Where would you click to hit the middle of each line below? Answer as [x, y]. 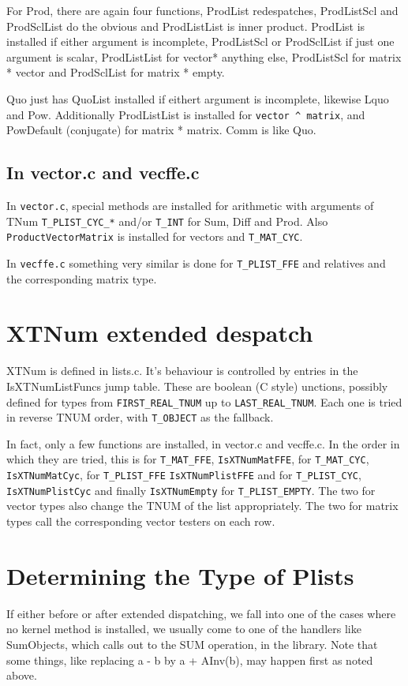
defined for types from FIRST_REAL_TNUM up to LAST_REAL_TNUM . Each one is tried [204, 401]
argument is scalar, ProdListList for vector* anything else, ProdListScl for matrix [204, 56]
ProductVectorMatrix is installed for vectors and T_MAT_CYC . [155, 236]
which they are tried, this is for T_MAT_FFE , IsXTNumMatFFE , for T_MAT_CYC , [188, 459]
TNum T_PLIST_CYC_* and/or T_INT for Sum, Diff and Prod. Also [167, 221]
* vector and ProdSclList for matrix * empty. [116, 72]
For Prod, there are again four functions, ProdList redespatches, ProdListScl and [202, 10]
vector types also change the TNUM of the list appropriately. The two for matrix [202, 506]
